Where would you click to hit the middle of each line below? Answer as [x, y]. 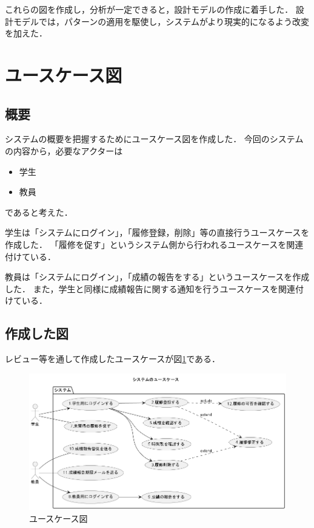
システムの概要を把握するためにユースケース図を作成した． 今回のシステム [154, 139]
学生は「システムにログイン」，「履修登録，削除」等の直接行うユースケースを [157, 232]
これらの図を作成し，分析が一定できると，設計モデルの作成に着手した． [149, 9]
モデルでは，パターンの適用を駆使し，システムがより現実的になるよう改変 [161, 21]
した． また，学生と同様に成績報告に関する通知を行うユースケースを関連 [150, 288]
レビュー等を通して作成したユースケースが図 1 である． [113, 359]
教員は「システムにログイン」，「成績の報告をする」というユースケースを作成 [157, 277]
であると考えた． [39, 212]
